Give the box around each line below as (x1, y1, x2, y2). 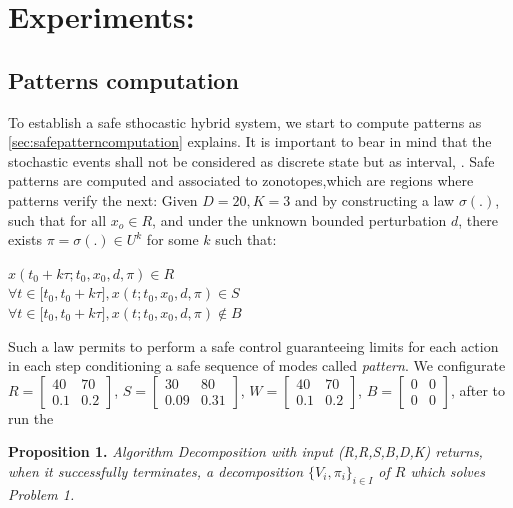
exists (8, 229, 42, 250)
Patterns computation (8, 64, 239, 95)
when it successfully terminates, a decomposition (8, 460, 304, 481)
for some (146, 229, 199, 250)
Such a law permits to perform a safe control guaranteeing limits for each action (8, 335, 499, 356)
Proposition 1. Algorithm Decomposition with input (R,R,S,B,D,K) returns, (8, 441, 483, 462)
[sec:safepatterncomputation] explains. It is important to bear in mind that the (8, 131, 492, 152)
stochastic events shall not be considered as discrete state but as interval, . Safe (8, 150, 495, 171)
